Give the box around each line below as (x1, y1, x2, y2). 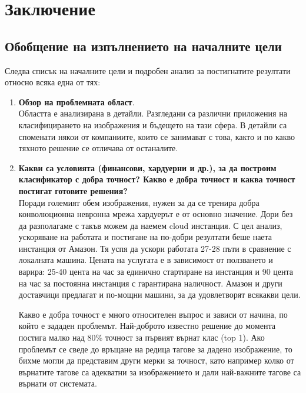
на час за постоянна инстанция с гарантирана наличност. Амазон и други (18, 277, 282, 289)
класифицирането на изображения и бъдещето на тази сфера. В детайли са (18, 118, 287, 131)
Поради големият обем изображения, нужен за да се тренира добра (18, 196, 260, 208)
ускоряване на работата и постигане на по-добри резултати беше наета (18, 231, 272, 243)
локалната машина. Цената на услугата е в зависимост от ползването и (18, 254, 273, 266)
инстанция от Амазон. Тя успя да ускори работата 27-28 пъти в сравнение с (18, 242, 291, 254)
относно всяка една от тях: (5, 76, 101, 88)
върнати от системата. (18, 377, 97, 389)
